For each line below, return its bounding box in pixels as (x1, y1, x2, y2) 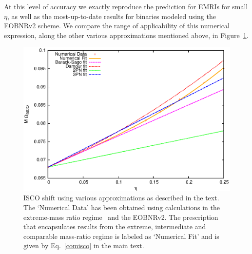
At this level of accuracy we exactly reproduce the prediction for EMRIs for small (4, 1, 248, 11)
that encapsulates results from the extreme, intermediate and (23, 221, 206, 232)
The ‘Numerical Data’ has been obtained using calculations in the (23, 202, 220, 212)
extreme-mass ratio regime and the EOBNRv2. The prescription (23, 212, 218, 222)
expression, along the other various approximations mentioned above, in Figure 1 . (4, 30, 249, 40)
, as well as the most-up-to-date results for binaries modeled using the (7, 11, 216, 21)
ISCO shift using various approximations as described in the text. (23, 193, 219, 203)
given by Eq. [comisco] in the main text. (23, 240, 144, 251)
